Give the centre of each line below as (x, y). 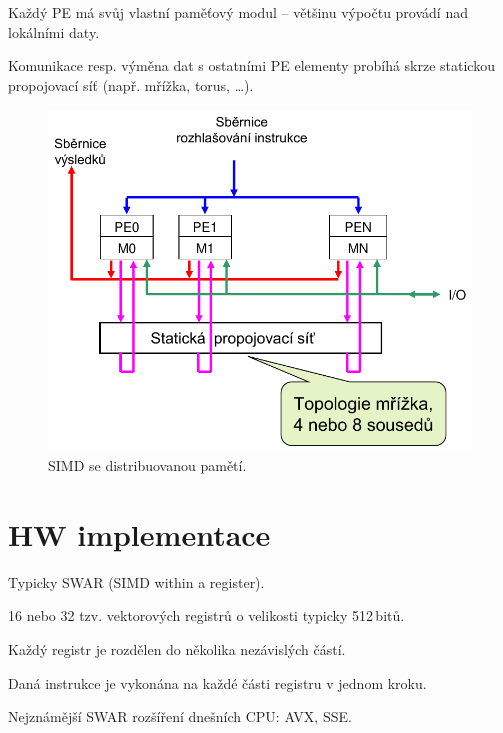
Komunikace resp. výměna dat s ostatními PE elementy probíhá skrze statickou (251, 65)
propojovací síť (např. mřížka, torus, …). (131, 84)
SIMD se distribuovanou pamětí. (147, 465)
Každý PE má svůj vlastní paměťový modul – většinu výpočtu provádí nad (238, 12)
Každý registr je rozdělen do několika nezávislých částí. (177, 649)
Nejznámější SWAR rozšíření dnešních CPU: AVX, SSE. (180, 716)
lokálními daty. (54, 31)
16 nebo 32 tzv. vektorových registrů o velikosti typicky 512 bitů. (206, 615)
